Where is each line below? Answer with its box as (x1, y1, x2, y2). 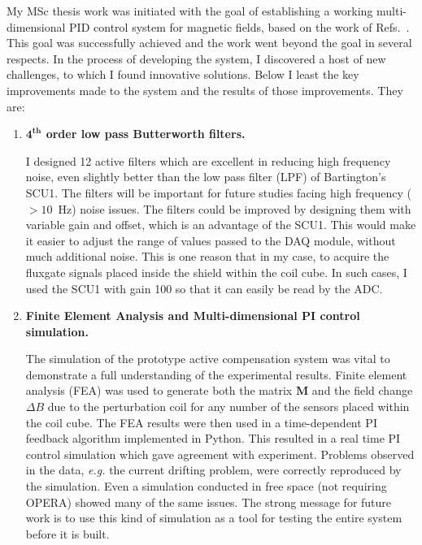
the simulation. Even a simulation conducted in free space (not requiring (25, 478, 387, 495)
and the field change (311, 382, 413, 399)
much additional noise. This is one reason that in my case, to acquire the (25, 248, 389, 265)
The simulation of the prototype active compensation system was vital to (25, 350, 390, 367)
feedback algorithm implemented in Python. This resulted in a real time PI (25, 430, 401, 447)
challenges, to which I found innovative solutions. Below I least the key (7, 66, 359, 83)
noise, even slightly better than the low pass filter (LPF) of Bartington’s (25, 168, 386, 185)
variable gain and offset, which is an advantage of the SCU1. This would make (25, 216, 416, 233)
